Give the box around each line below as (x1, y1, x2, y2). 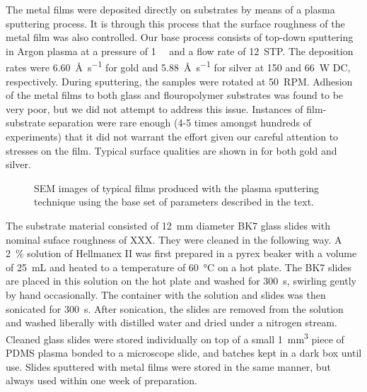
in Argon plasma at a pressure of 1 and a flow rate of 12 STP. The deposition (6, 43, 354, 58)
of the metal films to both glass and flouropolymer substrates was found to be (6, 88, 344, 102)
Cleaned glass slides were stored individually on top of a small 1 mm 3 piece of (6, 329, 344, 346)
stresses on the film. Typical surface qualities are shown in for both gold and (6, 143, 337, 158)
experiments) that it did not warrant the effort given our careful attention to (6, 129, 339, 143)
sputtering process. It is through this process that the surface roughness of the (6, 16, 345, 30)
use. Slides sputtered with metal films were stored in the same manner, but (6, 359, 331, 374)
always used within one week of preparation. (6, 373, 197, 388)
